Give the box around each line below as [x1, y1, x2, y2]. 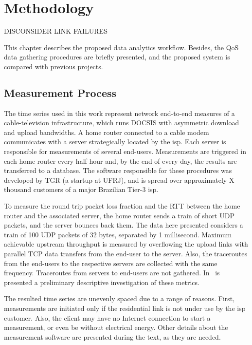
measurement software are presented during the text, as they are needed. [4, 331, 221, 342]
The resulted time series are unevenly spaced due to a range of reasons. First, [4, 293, 235, 304]
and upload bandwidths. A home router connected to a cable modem [4, 127, 209, 137]
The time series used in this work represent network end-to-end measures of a [4, 108, 235, 118]
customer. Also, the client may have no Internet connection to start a [4, 312, 211, 323]
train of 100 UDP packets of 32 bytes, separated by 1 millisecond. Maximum [4, 229, 232, 239]
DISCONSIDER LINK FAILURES [4, 26, 108, 36]
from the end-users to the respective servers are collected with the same [4, 258, 217, 268]
